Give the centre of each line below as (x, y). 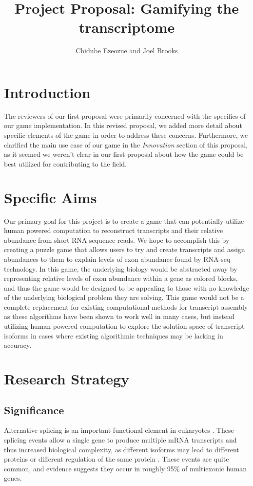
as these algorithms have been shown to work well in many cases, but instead (119, 316)
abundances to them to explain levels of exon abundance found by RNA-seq (117, 259)
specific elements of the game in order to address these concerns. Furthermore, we (126, 135)
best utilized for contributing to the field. (65, 163)
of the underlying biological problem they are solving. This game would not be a (124, 297)
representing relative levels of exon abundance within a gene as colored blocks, (121, 278)
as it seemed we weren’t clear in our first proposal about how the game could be (124, 154)
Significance (34, 410)
